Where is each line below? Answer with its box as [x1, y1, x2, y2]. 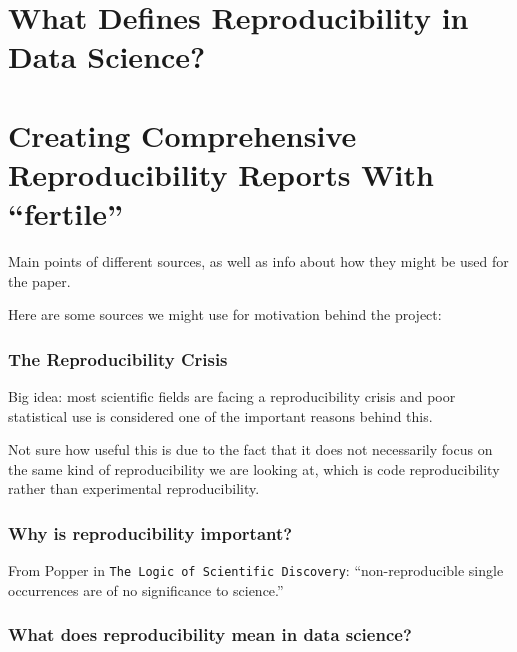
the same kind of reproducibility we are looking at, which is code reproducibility [8, 458, 500, 479]
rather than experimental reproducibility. [8, 478, 260, 499]
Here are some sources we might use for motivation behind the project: [8, 304, 442, 325]
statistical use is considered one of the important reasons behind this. [8, 405, 433, 426]
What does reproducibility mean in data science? [8, 622, 412, 647]
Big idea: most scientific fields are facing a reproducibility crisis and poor [8, 386, 456, 407]
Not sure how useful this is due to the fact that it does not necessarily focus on [8, 439, 493, 460]
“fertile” [8, 193, 123, 234]
